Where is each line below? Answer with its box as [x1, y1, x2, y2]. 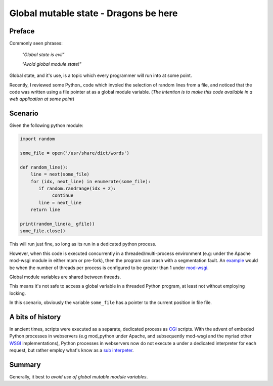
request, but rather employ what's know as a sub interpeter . [9, 347, 134, 354]
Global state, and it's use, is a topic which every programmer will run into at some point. [9, 72, 192, 78]
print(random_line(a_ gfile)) [20, 221, 95, 227]
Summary [9, 360, 41, 369]
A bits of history [9, 313, 61, 321]
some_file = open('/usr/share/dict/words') [20, 150, 130, 156]
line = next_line [38, 200, 82, 205]
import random [20, 136, 55, 142]
